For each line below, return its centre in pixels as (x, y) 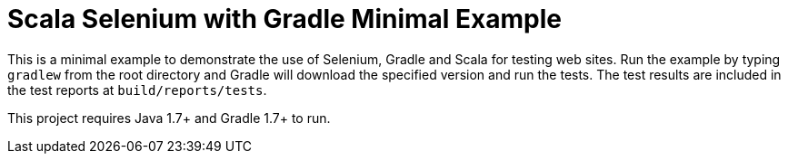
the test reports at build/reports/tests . (137, 90)
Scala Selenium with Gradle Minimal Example (284, 19)
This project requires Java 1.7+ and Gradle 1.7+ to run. (169, 118)
